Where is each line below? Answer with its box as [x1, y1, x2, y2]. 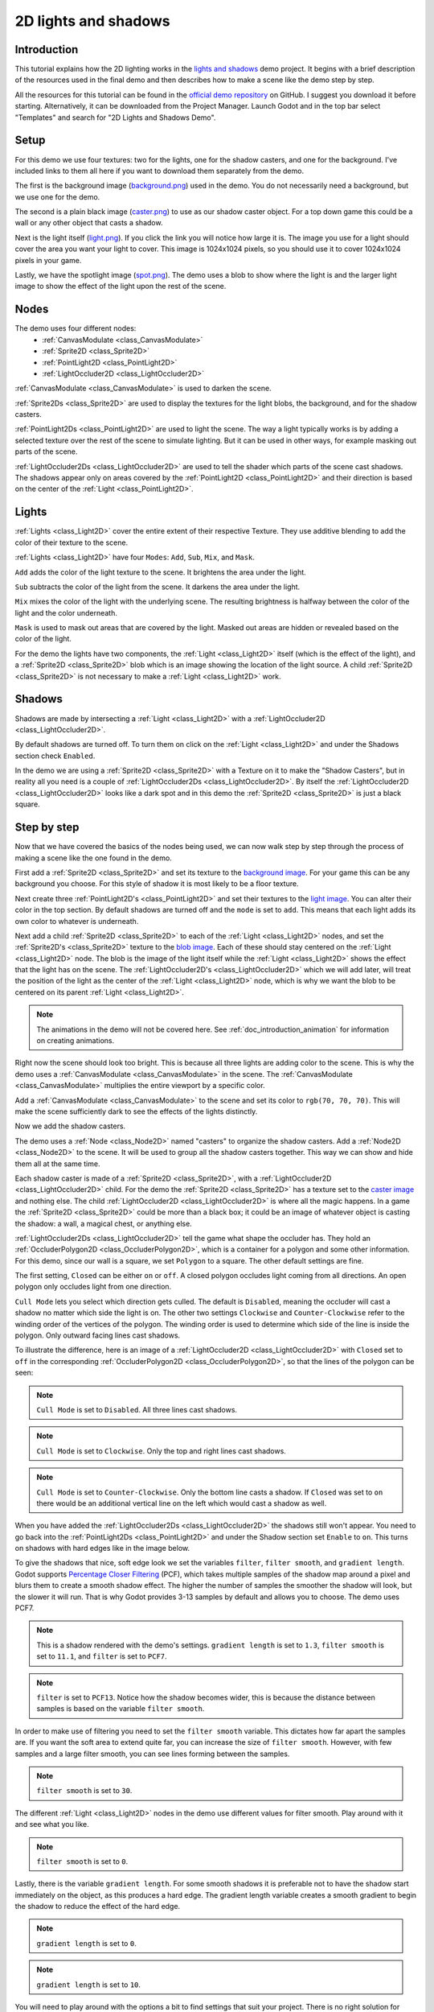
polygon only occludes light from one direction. [14, 1282, 172, 1292]
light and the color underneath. [14, 608, 118, 617]
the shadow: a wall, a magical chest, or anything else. [14, 1218, 192, 1228]
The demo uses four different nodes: [14, 324, 137, 333]
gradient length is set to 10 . [36, 1980, 141, 1989]
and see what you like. [14, 1820, 89, 1829]
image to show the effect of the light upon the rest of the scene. [14, 282, 227, 291]
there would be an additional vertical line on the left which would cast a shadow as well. [36, 1498, 327, 1508]
